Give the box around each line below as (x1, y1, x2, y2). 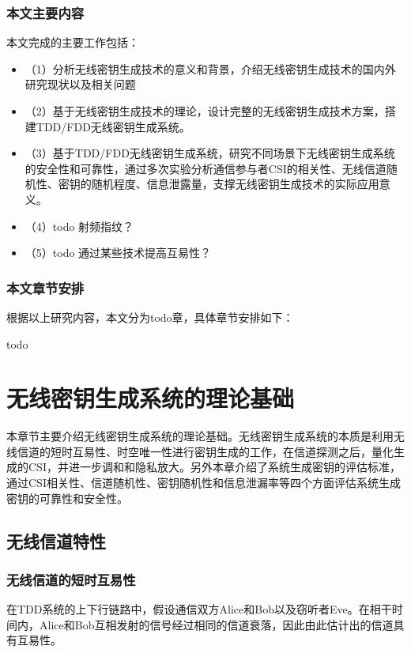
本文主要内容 (6, 2, 85, 22)
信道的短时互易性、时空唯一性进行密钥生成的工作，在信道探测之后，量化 (17, 443, 394, 459)
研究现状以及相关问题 (25, 76, 136, 92)
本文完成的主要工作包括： (6, 34, 139, 51)
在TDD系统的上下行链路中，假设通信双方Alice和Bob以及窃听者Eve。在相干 (6, 601, 392, 617)
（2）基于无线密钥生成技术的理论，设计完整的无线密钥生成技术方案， (25, 103, 385, 119)
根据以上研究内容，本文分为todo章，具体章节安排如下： (6, 308, 294, 325)
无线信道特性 (6, 528, 106, 553)
